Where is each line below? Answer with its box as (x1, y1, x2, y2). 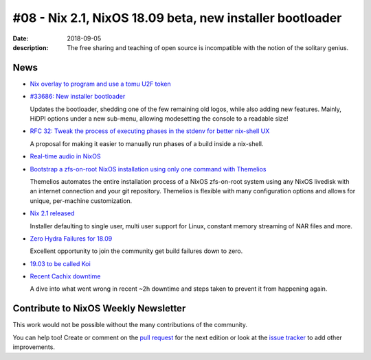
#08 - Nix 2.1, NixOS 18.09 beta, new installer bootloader (12, 10, 342, 25)
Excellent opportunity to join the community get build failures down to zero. (30, 247, 243, 255)
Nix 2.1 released (30, 209, 75, 217)
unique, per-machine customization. (30, 196, 133, 205)
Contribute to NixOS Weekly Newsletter (12, 302, 186, 315)
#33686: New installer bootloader (30, 93, 126, 101)
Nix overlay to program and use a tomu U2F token (30, 80, 171, 88)
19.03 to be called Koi (30, 259, 91, 267)
